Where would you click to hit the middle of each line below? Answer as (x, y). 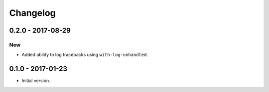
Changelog (32, 13)
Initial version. (36, 81)
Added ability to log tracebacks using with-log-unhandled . (85, 55)
